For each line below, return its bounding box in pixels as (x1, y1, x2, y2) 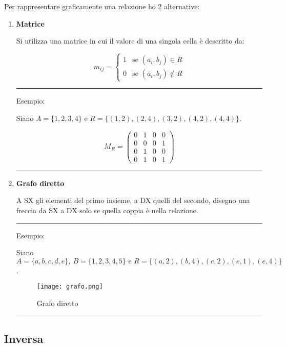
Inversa (4, 330, 44, 346)
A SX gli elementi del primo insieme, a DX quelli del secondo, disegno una (16, 195, 250, 206)
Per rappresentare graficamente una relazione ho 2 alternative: (4, 1, 200, 11)
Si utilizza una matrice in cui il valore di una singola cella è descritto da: (16, 35, 244, 46)
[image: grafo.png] (36, 283, 103, 291)
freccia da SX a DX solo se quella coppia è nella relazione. (16, 205, 198, 215)
